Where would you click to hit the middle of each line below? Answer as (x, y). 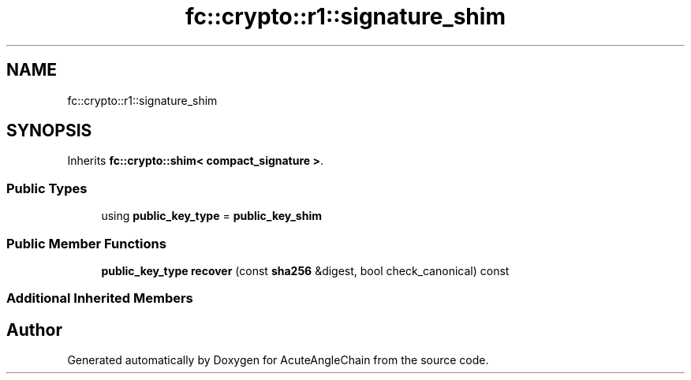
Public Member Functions (86, 243)
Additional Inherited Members (100, 298)
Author (34, 330)
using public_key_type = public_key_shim (211, 216)
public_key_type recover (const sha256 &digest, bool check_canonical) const (305, 270)
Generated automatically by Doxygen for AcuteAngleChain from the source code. (278, 360)
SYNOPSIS (49, 131)
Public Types (47, 188)
